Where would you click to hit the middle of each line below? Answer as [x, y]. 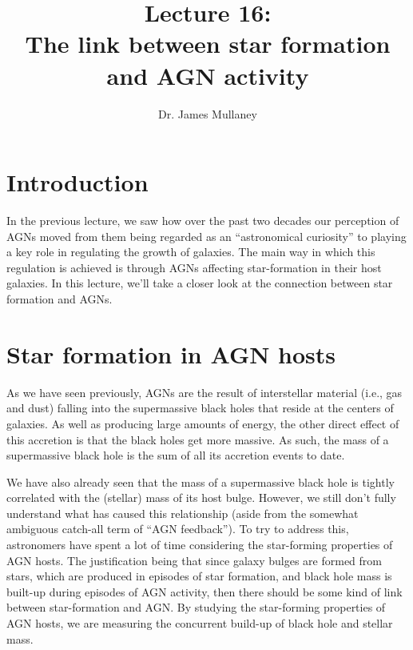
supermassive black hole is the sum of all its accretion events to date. [176, 455]
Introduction [77, 182]
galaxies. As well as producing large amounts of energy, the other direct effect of [203, 423]
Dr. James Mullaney [208, 113]
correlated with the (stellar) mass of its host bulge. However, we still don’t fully [201, 498]
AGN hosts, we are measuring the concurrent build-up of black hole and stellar [200, 623]
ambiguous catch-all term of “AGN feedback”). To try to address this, [178, 529]
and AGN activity [208, 75]
